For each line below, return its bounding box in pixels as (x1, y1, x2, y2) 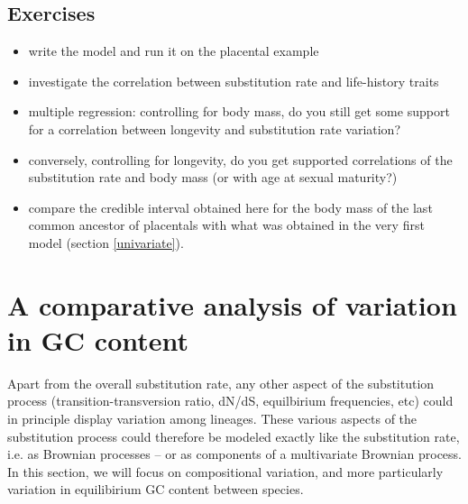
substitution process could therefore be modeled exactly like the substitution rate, (7, 426, 460, 445)
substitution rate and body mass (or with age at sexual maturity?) (28, 168, 398, 187)
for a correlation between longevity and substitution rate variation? (28, 119, 401, 138)
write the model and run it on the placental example (28, 41, 319, 60)
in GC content (7, 321, 189, 358)
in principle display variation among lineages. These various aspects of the (7, 409, 418, 428)
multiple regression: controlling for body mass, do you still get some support (28, 102, 450, 121)
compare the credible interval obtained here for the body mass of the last (28, 197, 433, 216)
